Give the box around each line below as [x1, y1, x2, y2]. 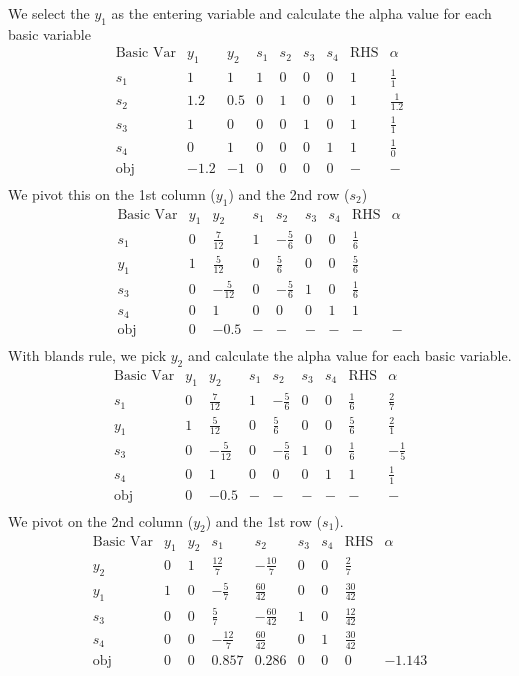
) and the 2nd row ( [228, 183, 350, 204]
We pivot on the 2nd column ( [8, 510, 194, 531]
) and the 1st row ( [205, 510, 323, 531]
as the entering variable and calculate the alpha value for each [111, 3, 492, 23]
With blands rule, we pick [8, 345, 167, 366]
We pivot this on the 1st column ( [8, 183, 216, 204]
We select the [8, 3, 90, 23]
